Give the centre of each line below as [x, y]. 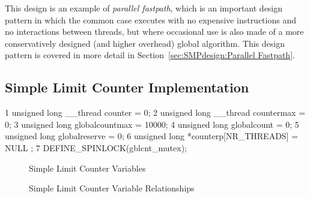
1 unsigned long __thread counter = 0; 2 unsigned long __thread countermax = [155, 112]
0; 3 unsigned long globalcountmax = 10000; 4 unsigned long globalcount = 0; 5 [152, 124]
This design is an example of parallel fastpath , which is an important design [144, 8]
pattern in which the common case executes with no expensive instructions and [150, 19]
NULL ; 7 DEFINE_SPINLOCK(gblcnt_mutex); [96, 147]
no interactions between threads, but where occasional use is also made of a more [154, 31]
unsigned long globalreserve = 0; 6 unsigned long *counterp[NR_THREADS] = [152, 136]
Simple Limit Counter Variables [87, 168]
